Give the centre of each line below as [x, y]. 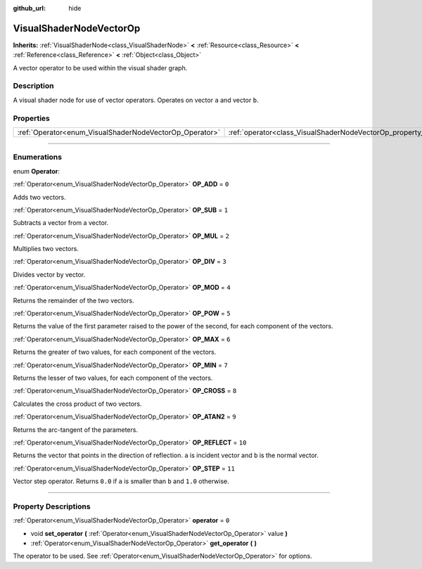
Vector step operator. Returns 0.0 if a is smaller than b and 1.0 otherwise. [121, 481]
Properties [32, 118]
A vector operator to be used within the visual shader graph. [100, 68]
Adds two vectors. [39, 197]
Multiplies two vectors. [46, 249]
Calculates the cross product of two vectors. [77, 404]
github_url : [29, 8]
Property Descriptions [52, 506]
